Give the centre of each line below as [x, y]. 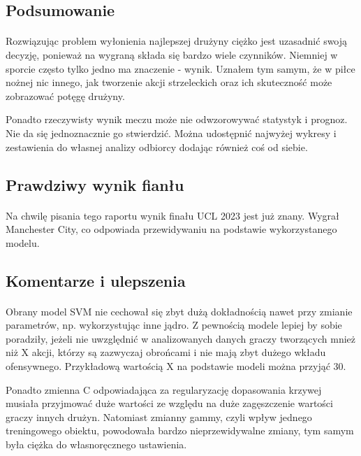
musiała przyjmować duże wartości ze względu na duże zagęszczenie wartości [169, 403]
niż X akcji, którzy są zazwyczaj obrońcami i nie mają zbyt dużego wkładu [166, 352]
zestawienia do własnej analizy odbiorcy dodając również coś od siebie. [157, 147]
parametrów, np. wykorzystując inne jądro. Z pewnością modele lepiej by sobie [174, 325]
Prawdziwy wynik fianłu [95, 184]
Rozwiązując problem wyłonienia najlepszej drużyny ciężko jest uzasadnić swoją [177, 41]
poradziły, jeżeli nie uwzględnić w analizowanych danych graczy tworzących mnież [181, 338]
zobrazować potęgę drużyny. [65, 95]
